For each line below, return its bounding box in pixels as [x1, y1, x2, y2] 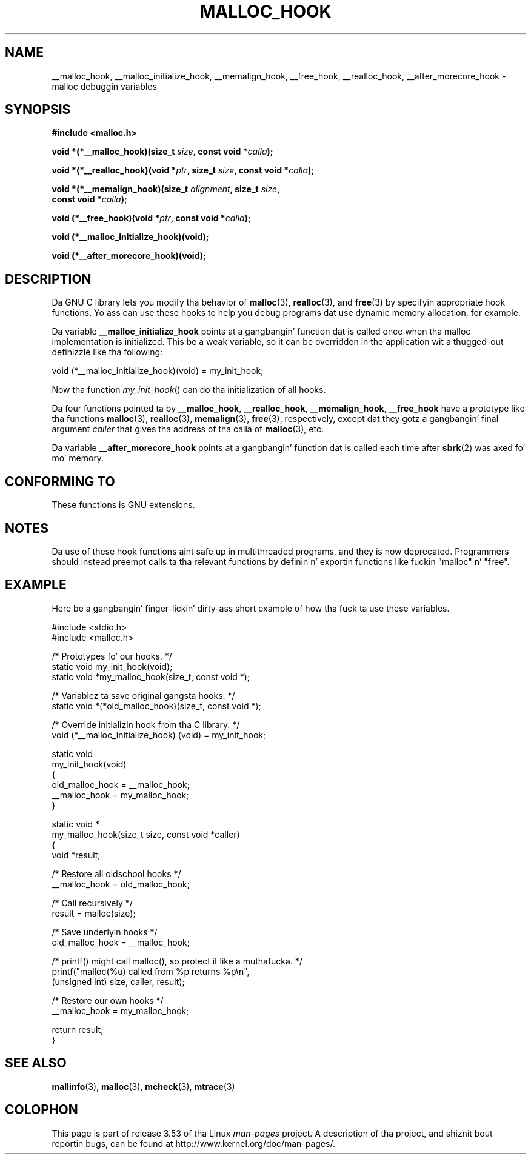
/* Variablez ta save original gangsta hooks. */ [52, 690, 235, 701]
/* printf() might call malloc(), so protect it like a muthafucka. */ [52, 955, 302, 966]
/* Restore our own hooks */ [52, 995, 164, 1006]
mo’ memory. [52, 453, 104, 464]
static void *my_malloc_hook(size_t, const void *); [52, 671, 250, 682]
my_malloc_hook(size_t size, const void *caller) [52, 829, 240, 840]
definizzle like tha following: [52, 347, 163, 358]
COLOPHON [5, 1102, 78, 1118]
